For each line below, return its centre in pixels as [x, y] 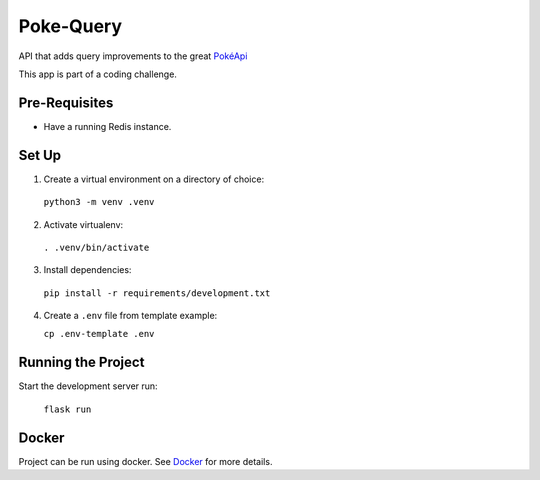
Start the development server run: [88, 386]
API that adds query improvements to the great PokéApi [133, 56]
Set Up [40, 155]
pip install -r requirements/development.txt [157, 293]
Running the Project [81, 362]
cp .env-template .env [99, 334]
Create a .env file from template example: [130, 316]
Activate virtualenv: [83, 224]
